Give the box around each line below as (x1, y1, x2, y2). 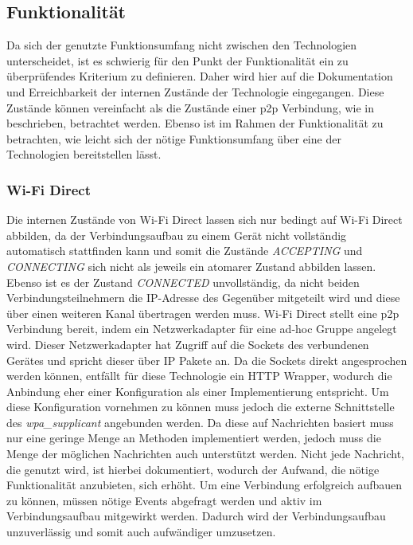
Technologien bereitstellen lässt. (6, 146, 162, 163)
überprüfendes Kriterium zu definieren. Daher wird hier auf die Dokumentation (6, 68, 393, 84)
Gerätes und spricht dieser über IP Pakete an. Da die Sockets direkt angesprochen (6, 351, 407, 368)
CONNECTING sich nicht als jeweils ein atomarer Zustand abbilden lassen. (6, 257, 376, 274)
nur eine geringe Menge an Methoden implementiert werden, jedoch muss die (6, 429, 381, 446)
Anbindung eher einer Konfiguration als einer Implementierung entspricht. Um (6, 382, 389, 399)
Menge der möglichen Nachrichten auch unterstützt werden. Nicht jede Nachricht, (6, 445, 404, 462)
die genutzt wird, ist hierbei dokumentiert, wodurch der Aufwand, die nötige (6, 461, 380, 477)
